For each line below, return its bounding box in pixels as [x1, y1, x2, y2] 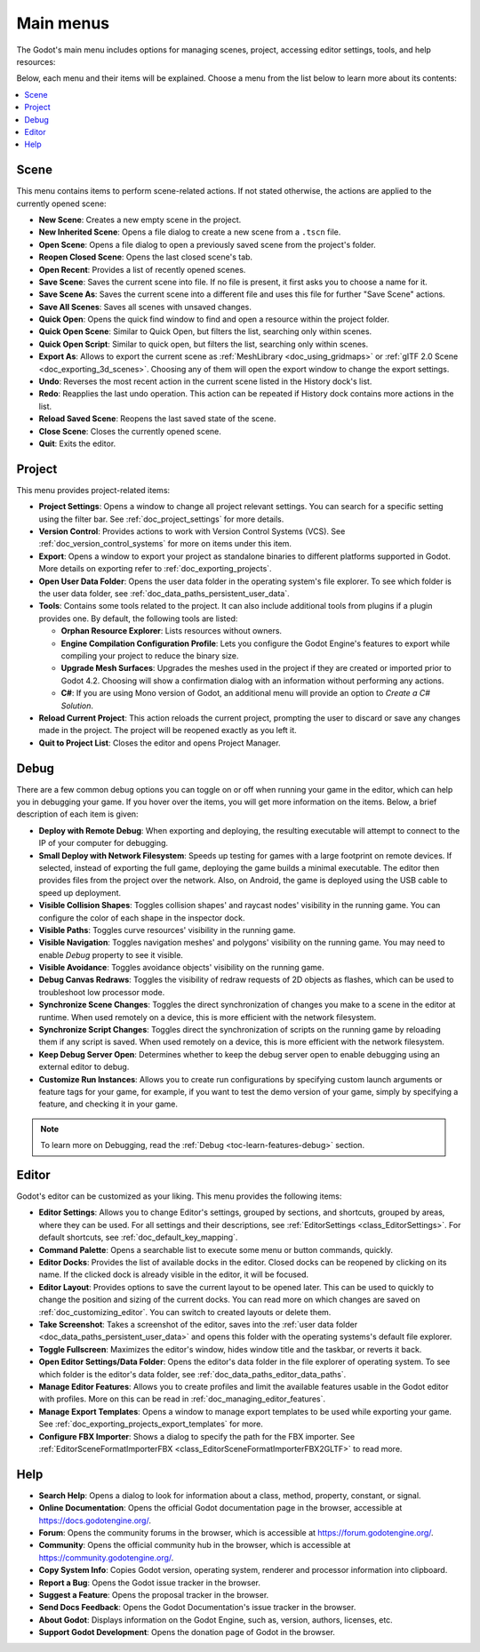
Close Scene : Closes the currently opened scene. [38, 426, 222, 436]
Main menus [16, 13, 110, 33]
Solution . [60, 700, 93, 711]
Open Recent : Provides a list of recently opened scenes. [38, 264, 246, 275]
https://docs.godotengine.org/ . [38, 1515, 151, 1526]
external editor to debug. [38, 1062, 130, 1073]
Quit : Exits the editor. [38, 438, 116, 449]
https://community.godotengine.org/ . [38, 1552, 174, 1563]
